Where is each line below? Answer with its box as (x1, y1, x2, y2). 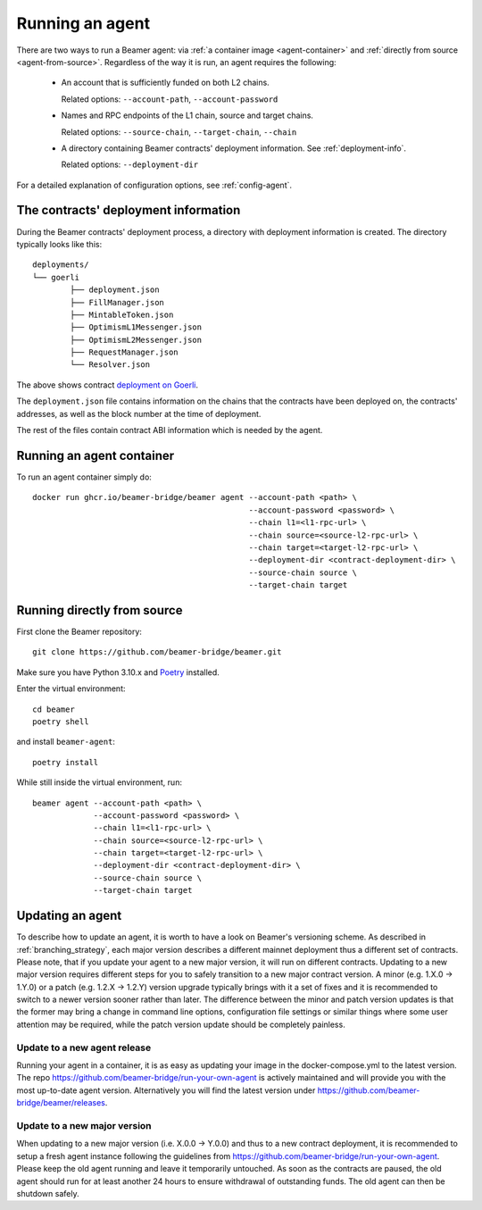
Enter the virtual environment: (16, 683, 126, 694)
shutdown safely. (16, 1188, 79, 1198)
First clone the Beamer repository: (16, 626, 143, 637)
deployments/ (32, 260, 89, 270)
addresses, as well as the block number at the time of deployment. (16, 408, 262, 419)
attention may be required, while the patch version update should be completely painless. (16, 1019, 345, 1030)
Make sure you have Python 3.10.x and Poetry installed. (16, 666, 220, 678)
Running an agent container (16, 447, 175, 463)
